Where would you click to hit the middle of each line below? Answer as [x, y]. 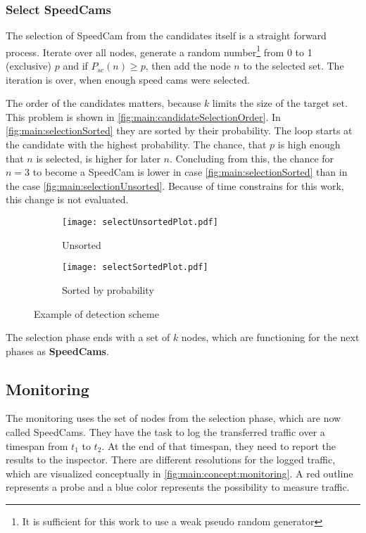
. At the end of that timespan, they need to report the [219, 445]
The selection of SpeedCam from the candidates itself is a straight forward [166, 36]
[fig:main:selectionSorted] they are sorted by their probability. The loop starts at [179, 130]
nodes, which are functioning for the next [270, 337]
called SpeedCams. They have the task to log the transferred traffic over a [165, 432]
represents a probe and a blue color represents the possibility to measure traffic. [178, 487]
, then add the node [188, 66]
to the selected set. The [294, 66]
